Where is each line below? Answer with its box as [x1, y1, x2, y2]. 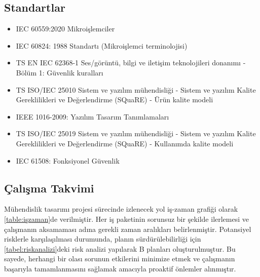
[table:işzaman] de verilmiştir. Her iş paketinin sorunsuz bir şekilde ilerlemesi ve [4, 213, 249, 224]
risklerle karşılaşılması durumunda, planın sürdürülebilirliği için [4, 233, 201, 244]
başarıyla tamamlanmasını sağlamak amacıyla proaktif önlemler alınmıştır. [4, 263, 236, 273]
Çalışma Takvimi [4, 180, 94, 195]
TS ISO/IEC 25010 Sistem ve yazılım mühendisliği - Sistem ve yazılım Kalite [16, 84, 256, 95]
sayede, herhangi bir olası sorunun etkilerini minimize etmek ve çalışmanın [4, 253, 235, 264]
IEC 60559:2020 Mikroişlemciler [16, 23, 115, 34]
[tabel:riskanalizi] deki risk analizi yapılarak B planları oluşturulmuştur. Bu [4, 243, 236, 254]
